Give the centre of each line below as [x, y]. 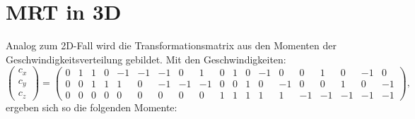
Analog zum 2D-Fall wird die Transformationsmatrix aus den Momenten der [171, 45]
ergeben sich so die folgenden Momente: [92, 107]
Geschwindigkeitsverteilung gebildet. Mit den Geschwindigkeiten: [146, 59]
